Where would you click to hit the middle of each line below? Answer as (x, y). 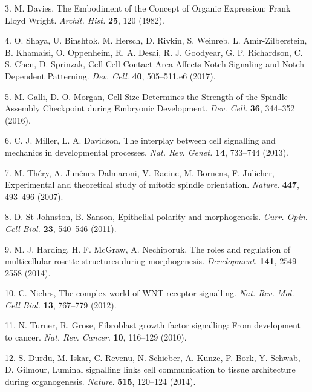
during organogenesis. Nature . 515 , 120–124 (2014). (100, 381)
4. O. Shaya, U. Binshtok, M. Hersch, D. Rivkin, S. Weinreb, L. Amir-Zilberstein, (156, 40)
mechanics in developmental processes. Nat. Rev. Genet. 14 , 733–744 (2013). (147, 152)
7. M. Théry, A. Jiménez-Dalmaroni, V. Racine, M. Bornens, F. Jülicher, (140, 172)
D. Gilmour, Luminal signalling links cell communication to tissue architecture (150, 369)
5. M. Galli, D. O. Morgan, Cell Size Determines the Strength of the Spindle (146, 96)
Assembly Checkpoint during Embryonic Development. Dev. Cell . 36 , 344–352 (150, 108)
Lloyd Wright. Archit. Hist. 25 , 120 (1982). (85, 20)
